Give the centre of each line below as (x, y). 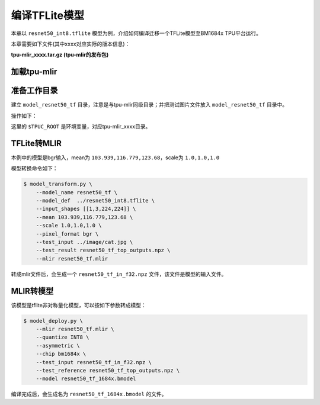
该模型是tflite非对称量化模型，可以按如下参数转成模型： (79, 305)
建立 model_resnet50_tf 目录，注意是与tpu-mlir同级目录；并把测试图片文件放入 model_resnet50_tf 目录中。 (149, 105)
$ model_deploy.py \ (53, 321)
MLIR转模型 (32, 291)
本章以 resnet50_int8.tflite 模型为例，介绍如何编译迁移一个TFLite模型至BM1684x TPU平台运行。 (136, 33)
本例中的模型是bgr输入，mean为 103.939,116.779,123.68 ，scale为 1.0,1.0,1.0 (115, 157)
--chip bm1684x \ (61, 354)
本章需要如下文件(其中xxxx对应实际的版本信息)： (71, 44)
